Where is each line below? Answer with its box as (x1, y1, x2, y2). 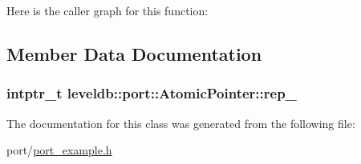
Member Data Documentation (6, 41, 262, 66)
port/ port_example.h (6, 142, 112, 158)
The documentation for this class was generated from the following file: (6, 114, 355, 131)
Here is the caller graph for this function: (6, 2, 209, 18)
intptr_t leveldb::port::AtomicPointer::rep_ (6, 83, 297, 103)
